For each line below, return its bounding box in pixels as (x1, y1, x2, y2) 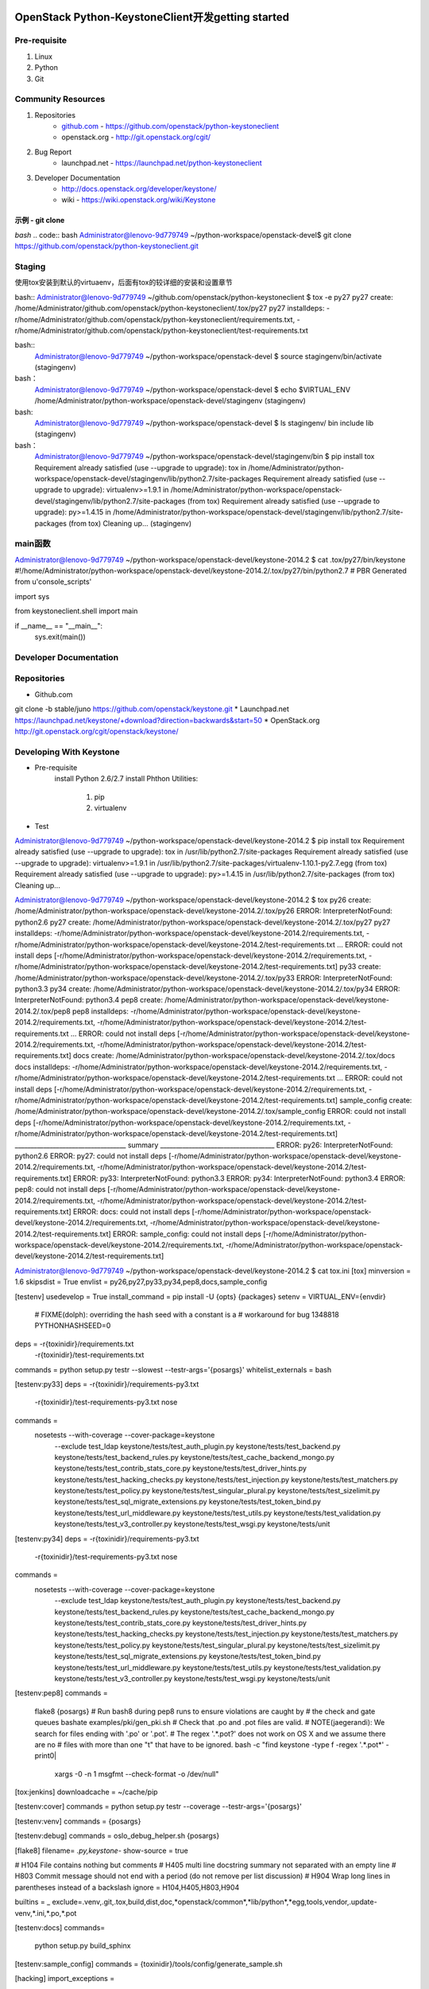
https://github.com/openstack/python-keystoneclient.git (14, 241, 199, 251)
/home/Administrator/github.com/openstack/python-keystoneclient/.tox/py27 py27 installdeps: (14, 303, 325, 313)
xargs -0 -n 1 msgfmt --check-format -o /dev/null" (54, 1769, 219, 1778)
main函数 (14, 538, 51, 549)
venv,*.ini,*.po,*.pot (14, 1908, 77, 1917)
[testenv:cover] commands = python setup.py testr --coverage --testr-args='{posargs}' (14, 1802, 302, 1812)
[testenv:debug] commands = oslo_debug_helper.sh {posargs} (14, 1831, 220, 1841)
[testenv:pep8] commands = (14, 1688, 108, 1698)
